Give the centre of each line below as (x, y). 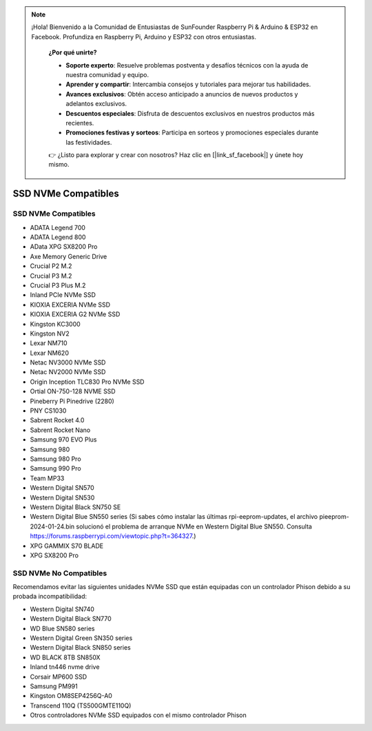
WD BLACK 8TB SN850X (65, 657)
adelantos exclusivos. (96, 104)
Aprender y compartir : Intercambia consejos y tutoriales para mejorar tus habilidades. (188, 84)
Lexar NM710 (49, 343)
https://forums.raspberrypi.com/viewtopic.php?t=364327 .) (113, 536)
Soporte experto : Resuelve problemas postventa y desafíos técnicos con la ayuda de (187, 65)
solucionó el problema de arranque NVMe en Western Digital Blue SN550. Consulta (194, 526)
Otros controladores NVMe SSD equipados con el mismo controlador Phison (138, 715)
